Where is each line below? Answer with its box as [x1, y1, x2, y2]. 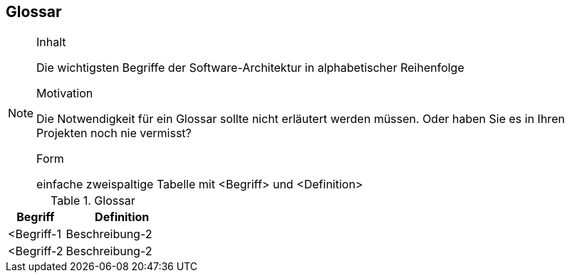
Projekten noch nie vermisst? [36, 126, 192, 141]
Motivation [36, 86, 93, 101]
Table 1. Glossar [51, 193, 135, 208]
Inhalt [36, 35, 66, 50]
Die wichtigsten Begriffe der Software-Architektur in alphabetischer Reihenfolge [36, 60, 465, 75]
